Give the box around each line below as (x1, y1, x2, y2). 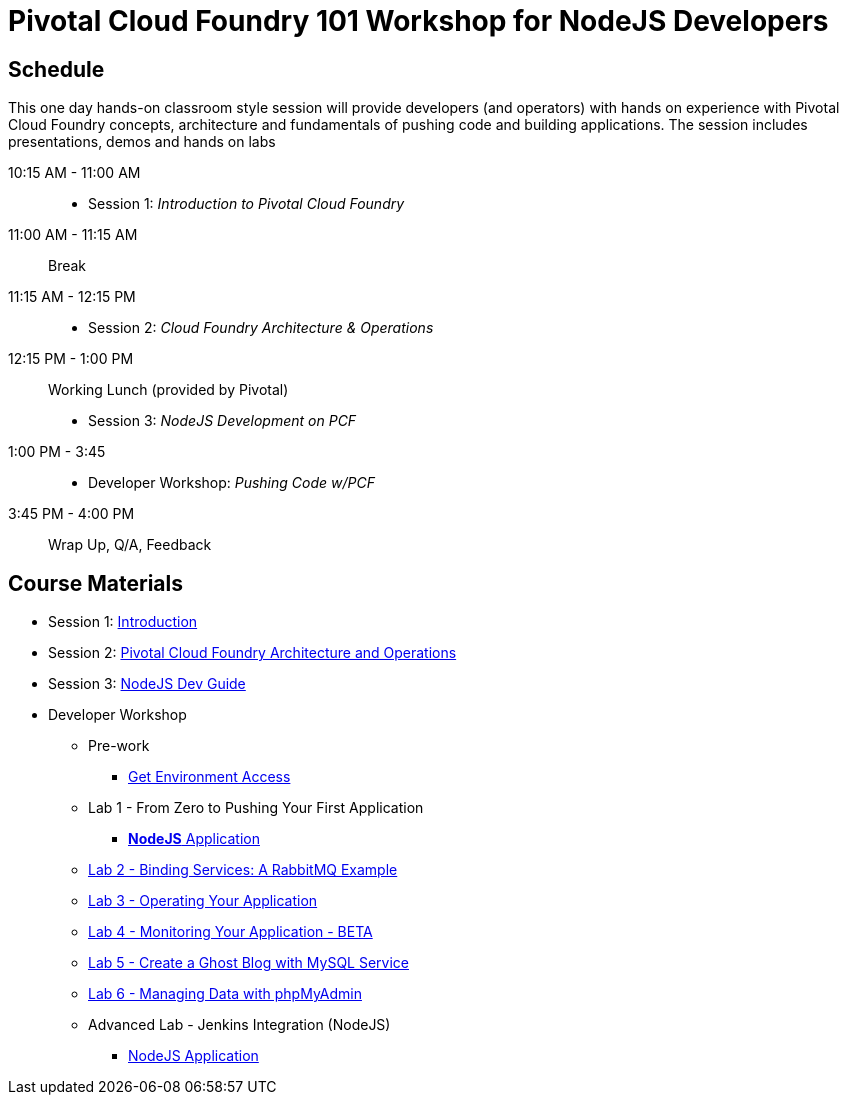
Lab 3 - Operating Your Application (88, 892, 318, 910)
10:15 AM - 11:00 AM (8, 164, 141, 182)
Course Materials (8, 570, 184, 596)
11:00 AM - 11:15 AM (8, 226, 138, 244)
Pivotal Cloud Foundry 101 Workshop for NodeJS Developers (8, 4, 829, 38)
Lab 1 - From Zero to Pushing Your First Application (88, 799, 424, 817)
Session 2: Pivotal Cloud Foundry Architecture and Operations (48, 644, 457, 662)
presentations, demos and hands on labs (8, 133, 276, 151)
